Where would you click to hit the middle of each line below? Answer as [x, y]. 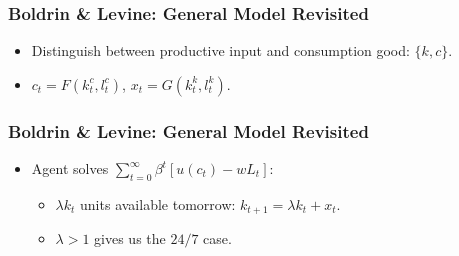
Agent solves [70, 168]
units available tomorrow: [158, 203]
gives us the [130, 238]
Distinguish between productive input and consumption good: [220, 50]
